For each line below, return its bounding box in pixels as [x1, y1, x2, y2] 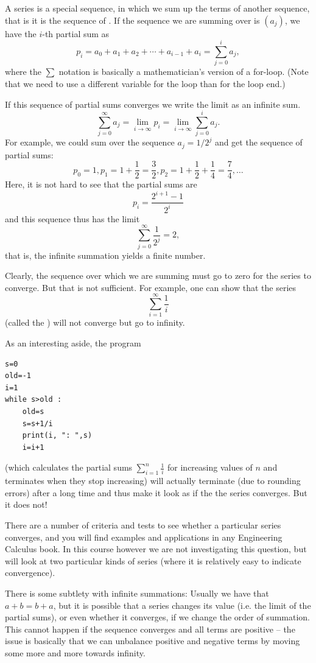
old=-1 [5, 371, 31, 381]
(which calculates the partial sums [5, 461, 133, 474]
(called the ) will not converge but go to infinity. [5, 316, 185, 329]
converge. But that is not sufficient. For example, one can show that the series [5, 281, 297, 293]
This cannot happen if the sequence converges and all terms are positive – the [5, 622, 295, 635]
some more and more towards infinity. [5, 646, 146, 659]
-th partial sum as [42, 27, 110, 40]
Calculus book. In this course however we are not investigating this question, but [5, 542, 307, 555]
